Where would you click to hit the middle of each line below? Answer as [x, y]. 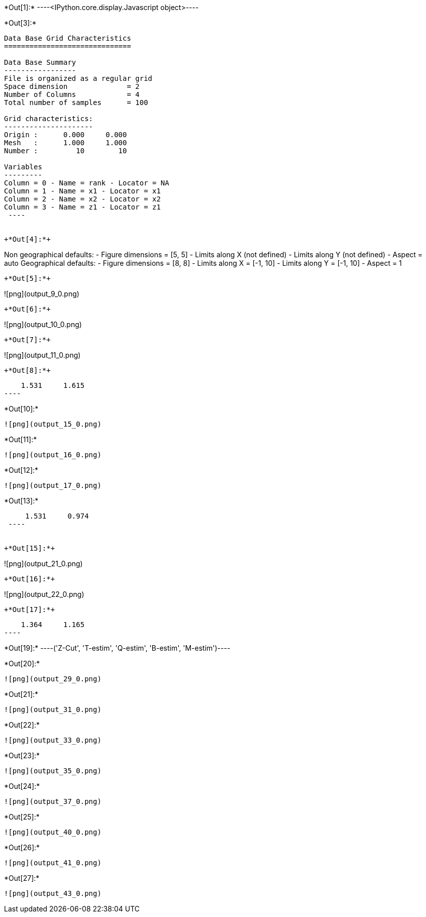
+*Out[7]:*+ [27, 340]
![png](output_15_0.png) [53, 424]
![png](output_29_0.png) [53, 679]
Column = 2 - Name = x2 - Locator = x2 [82, 199]
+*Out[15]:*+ [30, 548]
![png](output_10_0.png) [43, 324]
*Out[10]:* [21, 409]
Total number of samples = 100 [76, 103]
